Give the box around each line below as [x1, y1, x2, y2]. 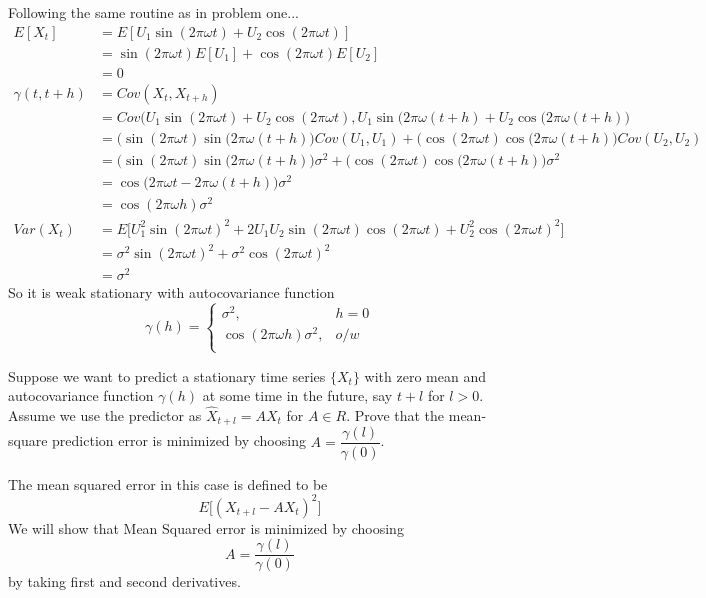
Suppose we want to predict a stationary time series [8, 365, 326, 386]
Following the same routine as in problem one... [8, 2, 299, 22]
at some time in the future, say [202, 385, 393, 406]
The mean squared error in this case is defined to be [8, 473, 328, 494]
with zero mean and [364, 365, 486, 386]
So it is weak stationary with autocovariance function [8, 282, 335, 303]
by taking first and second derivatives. [8, 571, 241, 592]
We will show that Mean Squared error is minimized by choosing [8, 517, 404, 538]
